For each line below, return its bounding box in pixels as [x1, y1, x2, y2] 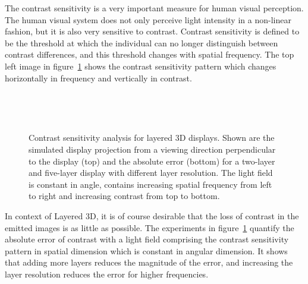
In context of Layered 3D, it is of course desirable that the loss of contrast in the [5, 209, 299, 222]
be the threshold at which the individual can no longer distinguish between [5, 36, 278, 49]
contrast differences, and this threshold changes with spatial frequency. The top [5, 48, 294, 61]
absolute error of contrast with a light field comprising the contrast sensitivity [5, 233, 289, 245]
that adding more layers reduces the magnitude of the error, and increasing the [5, 256, 293, 269]
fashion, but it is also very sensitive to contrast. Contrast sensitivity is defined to [5, 25, 300, 37]
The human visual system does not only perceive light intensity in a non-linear [5, 13, 291, 26]
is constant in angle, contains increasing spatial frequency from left [29, 178, 272, 190]
